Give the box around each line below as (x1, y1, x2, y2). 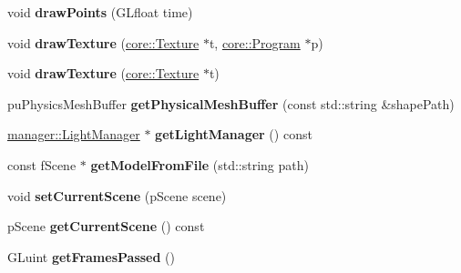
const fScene (7, 155, 77, 174)
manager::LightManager (7, 125, 140, 144)
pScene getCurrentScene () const (7, 217, 205, 236)
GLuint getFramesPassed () (7, 247, 175, 266)
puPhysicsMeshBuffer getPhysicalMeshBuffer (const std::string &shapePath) (7, 94, 455, 113)
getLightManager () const (155, 125, 312, 144)
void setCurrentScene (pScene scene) (7, 186, 227, 205)
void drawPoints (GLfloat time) (7, 3, 193, 21)
